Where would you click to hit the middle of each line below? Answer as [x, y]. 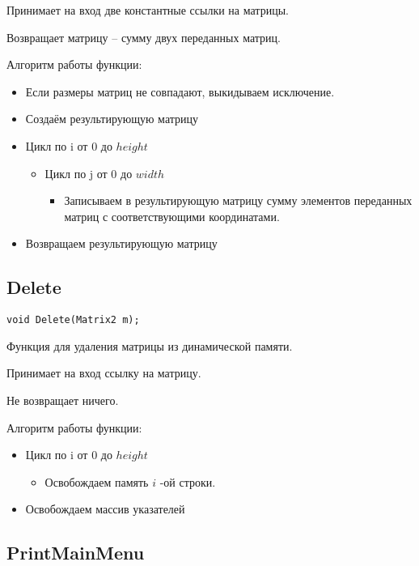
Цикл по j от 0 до [89, 173]
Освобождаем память [97, 481]
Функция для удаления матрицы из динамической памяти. [150, 345]
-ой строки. [188, 481]
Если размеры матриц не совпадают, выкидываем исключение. [180, 91]
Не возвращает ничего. [63, 400]
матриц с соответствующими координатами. [172, 216]
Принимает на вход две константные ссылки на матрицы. [148, 10]
